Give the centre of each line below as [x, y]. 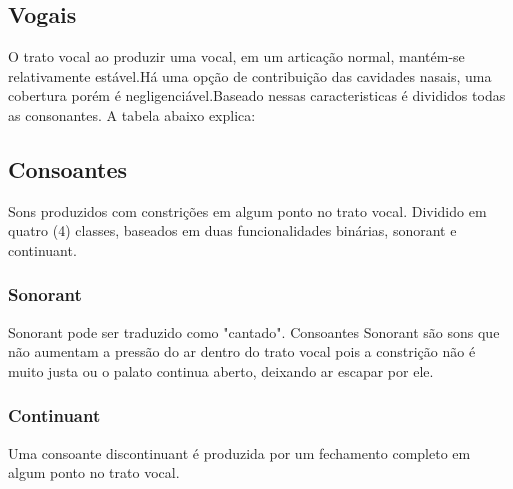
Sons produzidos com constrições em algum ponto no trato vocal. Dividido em [247, 210]
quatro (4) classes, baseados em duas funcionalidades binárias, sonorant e [232, 230]
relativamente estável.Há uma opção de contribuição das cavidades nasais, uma [250, 75]
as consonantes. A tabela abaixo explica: [132, 114]
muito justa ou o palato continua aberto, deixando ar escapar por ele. [221, 370]
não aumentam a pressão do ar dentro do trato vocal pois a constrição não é [242, 351]
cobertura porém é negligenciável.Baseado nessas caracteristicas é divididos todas [257, 95]
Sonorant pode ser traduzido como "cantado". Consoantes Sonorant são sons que [254, 331]
